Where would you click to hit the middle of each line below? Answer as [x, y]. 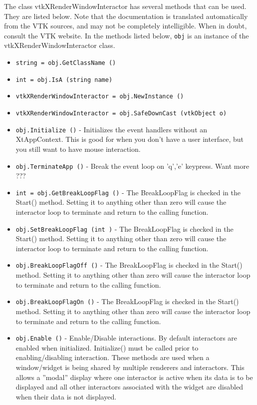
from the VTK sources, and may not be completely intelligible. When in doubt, [126, 26]
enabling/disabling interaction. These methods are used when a [113, 357]
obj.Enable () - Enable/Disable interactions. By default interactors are [127, 338]
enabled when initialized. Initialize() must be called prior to [107, 347]
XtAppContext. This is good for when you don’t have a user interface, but [129, 139]
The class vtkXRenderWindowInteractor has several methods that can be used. [125, 6]
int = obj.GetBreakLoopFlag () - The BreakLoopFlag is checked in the [128, 192]
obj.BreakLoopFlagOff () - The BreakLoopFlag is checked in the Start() [129, 265]
